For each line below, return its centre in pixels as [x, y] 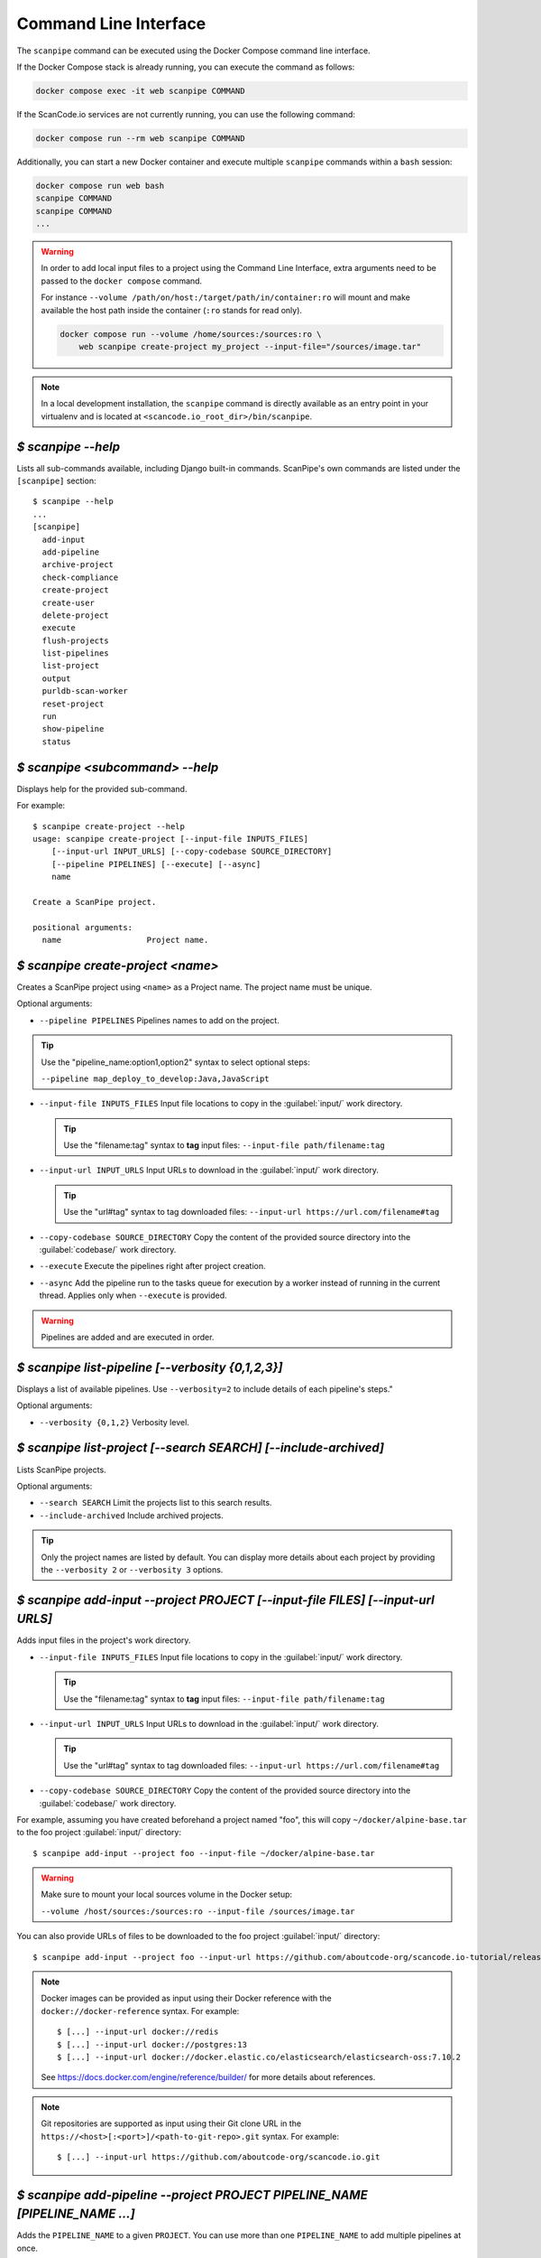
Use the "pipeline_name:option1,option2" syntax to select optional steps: [175, 1062]
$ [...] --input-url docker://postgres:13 [152, 2044]
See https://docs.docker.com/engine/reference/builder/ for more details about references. [208, 2077]
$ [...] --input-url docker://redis [138, 2032]
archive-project [78, 565]
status [56, 742]
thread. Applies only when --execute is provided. [133, 1295]
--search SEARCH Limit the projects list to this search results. [156, 1503]
